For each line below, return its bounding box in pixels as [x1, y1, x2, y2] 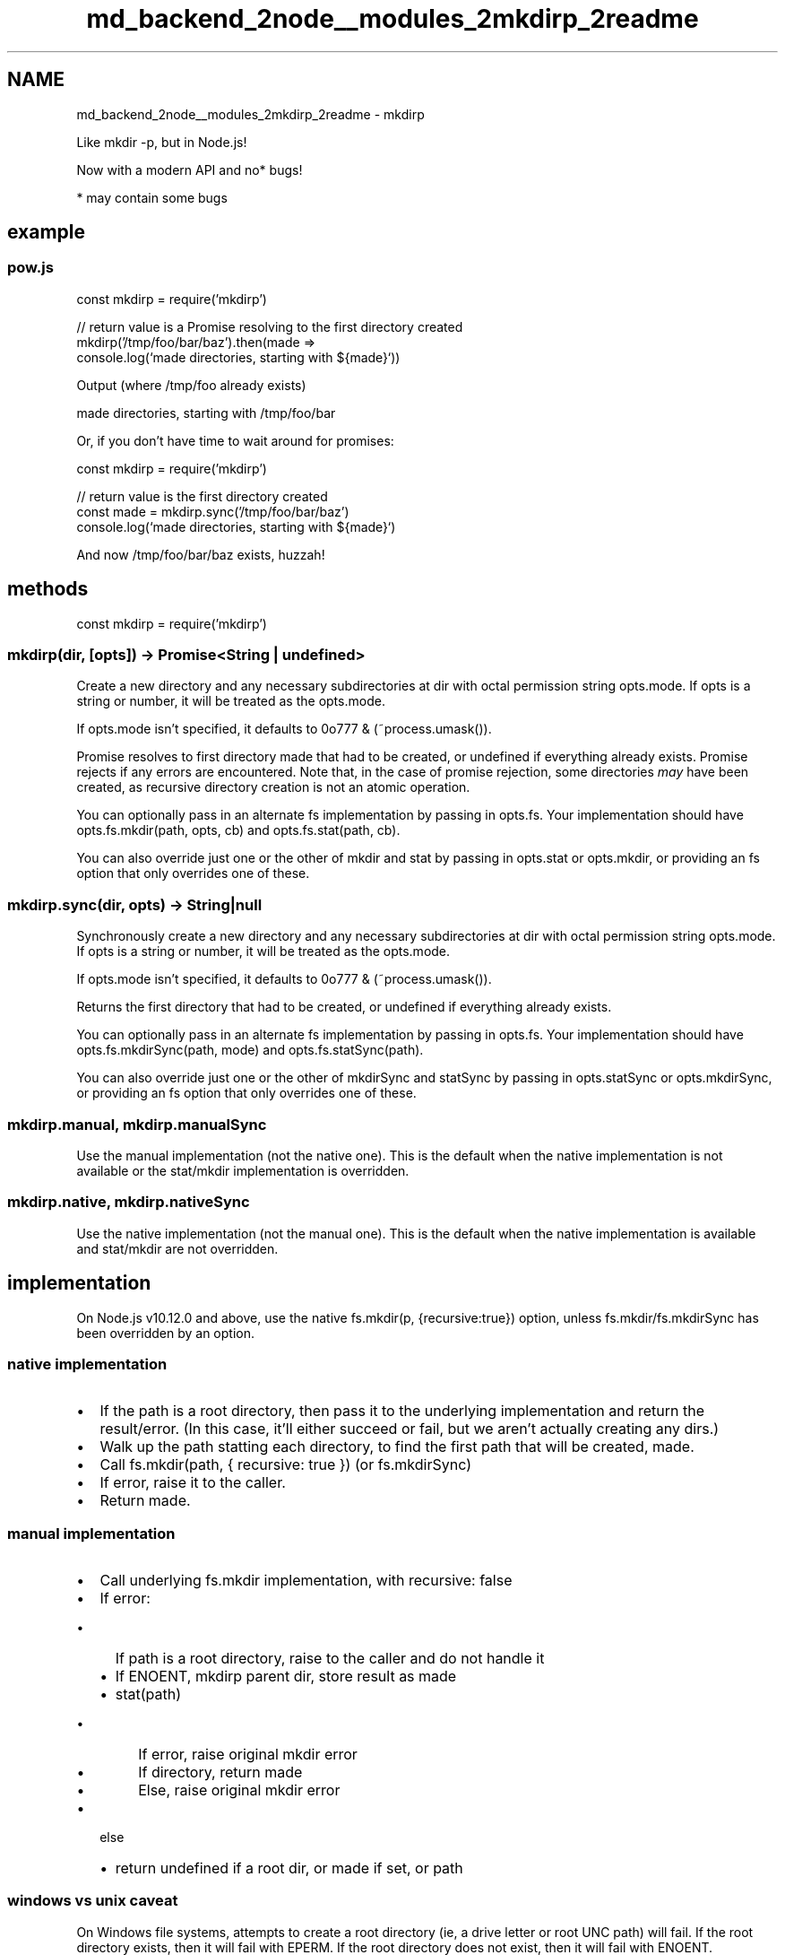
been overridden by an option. [76, 1325, 254, 1341]
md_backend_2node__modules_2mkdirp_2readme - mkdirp [76, 106, 425, 122]
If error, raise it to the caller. [99, 1473, 286, 1492]
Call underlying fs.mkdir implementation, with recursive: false [99, 1571, 513, 1589]
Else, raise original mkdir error [138, 1781, 341, 1799]
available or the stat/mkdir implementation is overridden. [76, 1162, 410, 1178]
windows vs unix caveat [7, 1891, 178, 1910]
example [7, 221, 86, 244]
